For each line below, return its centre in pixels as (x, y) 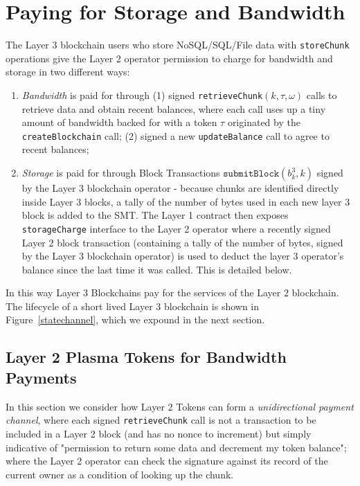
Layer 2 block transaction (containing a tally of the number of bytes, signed (182, 242)
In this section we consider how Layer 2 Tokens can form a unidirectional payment (180, 406)
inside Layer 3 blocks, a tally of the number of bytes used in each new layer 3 (186, 201)
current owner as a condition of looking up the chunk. (120, 474)
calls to (322, 94)
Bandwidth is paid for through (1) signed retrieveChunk (142, 94)
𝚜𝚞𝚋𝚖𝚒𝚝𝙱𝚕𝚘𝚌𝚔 (251, 174)
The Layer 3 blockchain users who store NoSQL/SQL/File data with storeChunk (178, 45)
